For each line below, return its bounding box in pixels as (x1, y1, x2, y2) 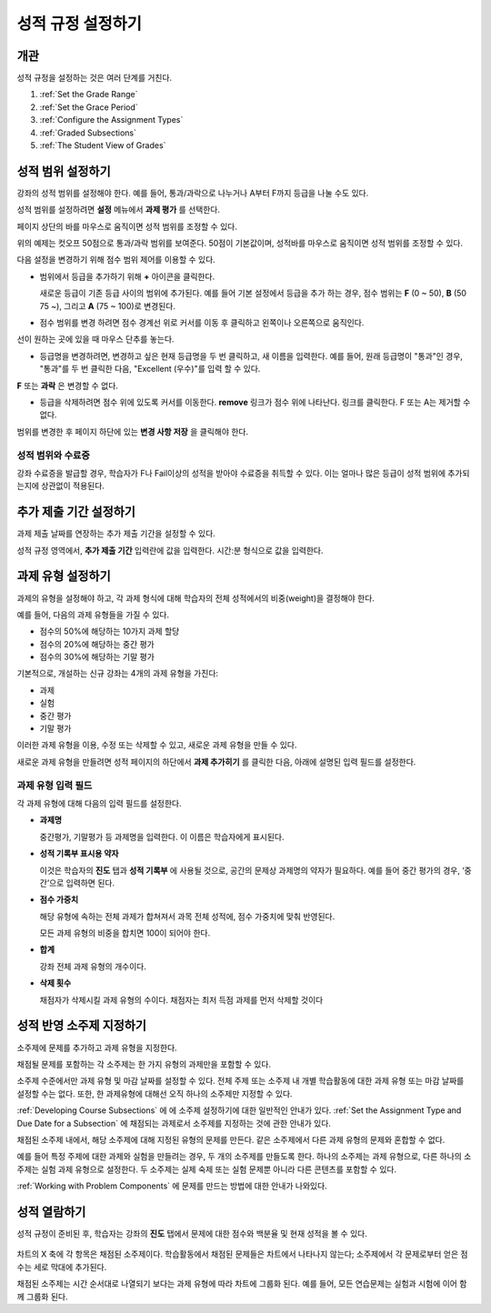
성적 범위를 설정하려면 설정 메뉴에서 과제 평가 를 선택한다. (16, 205, 220, 215)
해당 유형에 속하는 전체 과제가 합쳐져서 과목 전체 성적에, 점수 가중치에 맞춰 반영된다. (39, 910, 336, 922)
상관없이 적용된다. (41, 480, 105, 491)
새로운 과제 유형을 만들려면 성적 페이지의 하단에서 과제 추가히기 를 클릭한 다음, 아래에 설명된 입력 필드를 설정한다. (16, 756, 416, 767)
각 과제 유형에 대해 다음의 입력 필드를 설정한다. (16, 797, 182, 808)
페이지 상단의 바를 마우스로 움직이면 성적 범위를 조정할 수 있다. (16, 221, 238, 232)
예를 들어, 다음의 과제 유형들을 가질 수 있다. (16, 609, 170, 620)
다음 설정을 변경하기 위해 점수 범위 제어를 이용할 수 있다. (16, 255, 215, 266)
